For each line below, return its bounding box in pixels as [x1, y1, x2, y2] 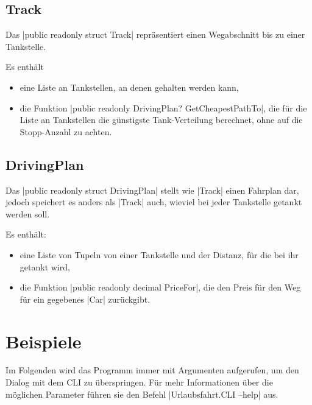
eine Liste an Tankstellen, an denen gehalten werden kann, [19, 80, 239, 93]
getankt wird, [19, 260, 70, 273]
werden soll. [5, 207, 50, 220]
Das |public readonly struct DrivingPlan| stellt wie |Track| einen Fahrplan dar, [5, 183, 299, 196]
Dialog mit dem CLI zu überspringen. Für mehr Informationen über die [5, 376, 273, 389]
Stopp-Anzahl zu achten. [19, 125, 112, 138]
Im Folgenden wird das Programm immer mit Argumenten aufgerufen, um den [5, 364, 299, 376]
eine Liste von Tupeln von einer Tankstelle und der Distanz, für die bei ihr [19, 248, 299, 261]
